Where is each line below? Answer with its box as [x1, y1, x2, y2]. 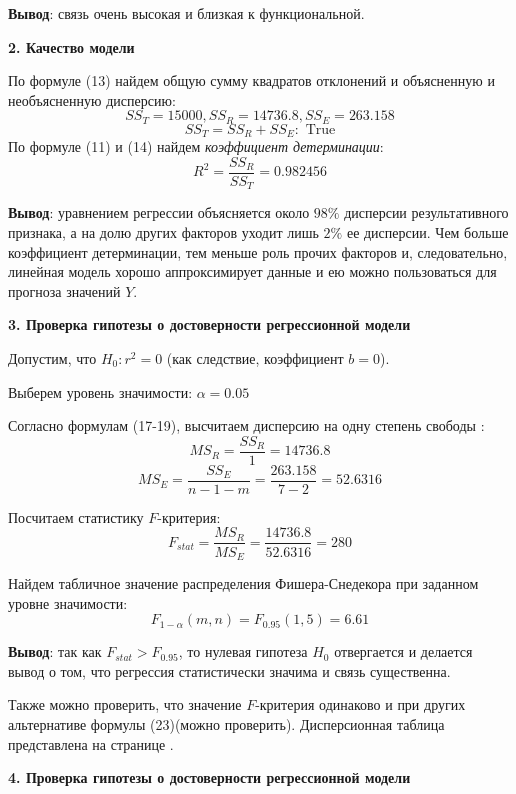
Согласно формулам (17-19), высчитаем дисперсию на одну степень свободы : [8, 415, 485, 436]
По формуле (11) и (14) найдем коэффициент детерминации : [8, 136, 384, 157]
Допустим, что [8, 347, 97, 368]
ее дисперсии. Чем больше [346, 221, 509, 242]
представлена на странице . [8, 733, 174, 754]
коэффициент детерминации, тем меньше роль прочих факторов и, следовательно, [8, 241, 508, 262]
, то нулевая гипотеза [178, 641, 308, 662]
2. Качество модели [8, 36, 135, 57]
